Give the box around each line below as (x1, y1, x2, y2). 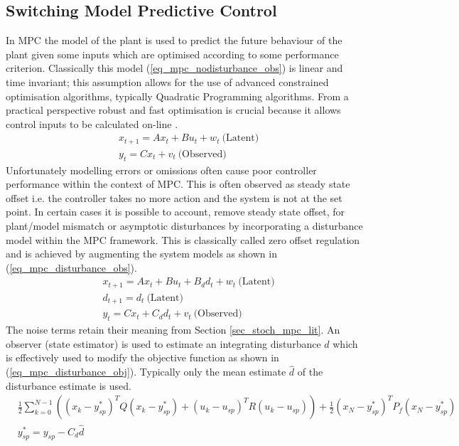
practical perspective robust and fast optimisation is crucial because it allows (6, 102, 341, 117)
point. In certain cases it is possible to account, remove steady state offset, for (6, 204, 345, 219)
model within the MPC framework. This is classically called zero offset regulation (6, 232, 360, 247)
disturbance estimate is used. (6, 378, 131, 393)
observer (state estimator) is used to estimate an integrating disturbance (6, 336, 321, 351)
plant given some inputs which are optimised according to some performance (6, 46, 339, 61)
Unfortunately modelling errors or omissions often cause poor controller (6, 162, 317, 177)
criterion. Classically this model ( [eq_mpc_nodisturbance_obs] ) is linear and (6, 60, 343, 75)
